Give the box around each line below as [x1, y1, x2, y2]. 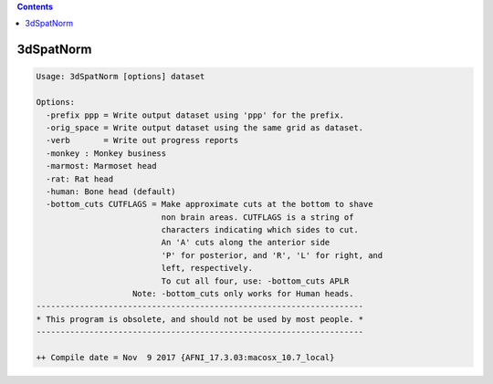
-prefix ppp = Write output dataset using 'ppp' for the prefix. [46, 109, 345, 120]
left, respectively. [161, 263, 253, 274]
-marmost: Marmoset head [46, 161, 157, 171]
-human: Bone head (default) [46, 186, 177, 196]
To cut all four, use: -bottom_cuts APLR [161, 275, 350, 286]
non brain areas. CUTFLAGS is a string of [161, 212, 354, 223]
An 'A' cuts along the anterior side [161, 237, 330, 248]
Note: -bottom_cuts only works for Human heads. [132, 288, 354, 299]
